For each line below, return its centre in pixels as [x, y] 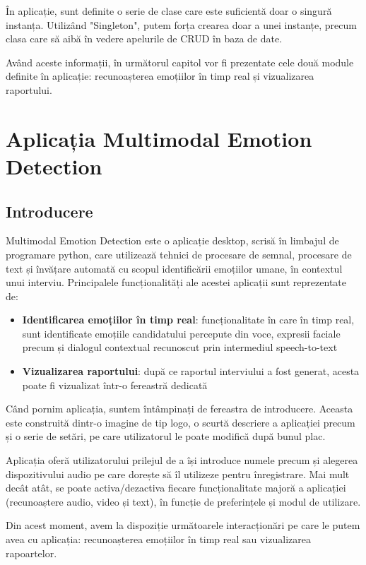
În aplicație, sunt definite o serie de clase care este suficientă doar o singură [169, 11]
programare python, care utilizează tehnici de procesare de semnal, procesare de [179, 254]
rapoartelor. [31, 553]
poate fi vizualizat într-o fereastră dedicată [115, 385]
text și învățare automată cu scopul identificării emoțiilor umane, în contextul [174, 268]
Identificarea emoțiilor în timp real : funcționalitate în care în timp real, [188, 320]
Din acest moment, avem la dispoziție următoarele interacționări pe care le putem [183, 525]
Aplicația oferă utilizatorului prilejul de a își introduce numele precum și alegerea [182, 460]
